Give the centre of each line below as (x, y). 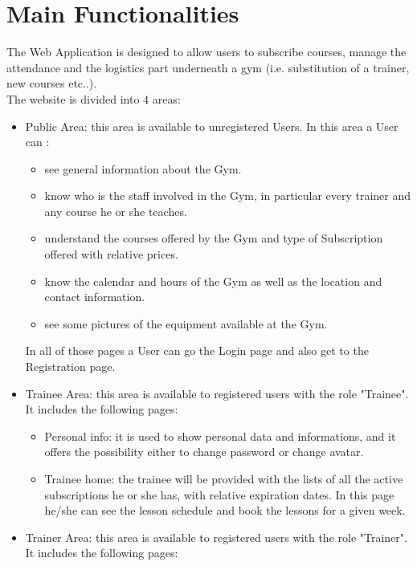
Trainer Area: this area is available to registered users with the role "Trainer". (216, 537)
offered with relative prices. (111, 254)
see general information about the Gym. (143, 168)
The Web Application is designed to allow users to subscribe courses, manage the (206, 52)
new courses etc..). (52, 83)
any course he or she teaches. (116, 211)
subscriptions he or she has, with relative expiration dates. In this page (219, 494)
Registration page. (70, 366)
